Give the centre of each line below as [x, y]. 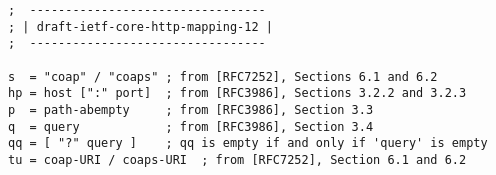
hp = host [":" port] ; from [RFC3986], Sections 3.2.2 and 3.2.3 [237, 93]
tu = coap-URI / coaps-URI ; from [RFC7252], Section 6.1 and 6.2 [237, 159]
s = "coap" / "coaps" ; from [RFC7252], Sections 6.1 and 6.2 [223, 76]
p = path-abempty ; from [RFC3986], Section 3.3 [191, 109]
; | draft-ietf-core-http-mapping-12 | [140, 26]
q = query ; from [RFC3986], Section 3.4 [191, 126]
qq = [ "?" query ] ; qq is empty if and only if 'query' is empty [248, 143]
